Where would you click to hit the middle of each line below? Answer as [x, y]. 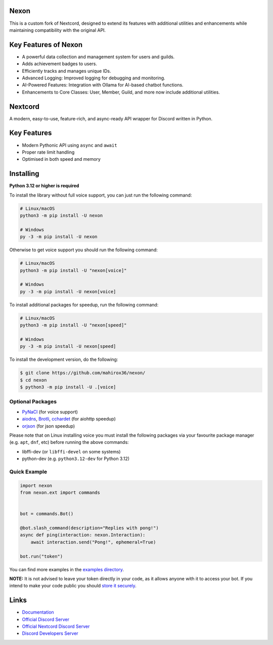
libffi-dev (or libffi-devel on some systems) [71, 451]
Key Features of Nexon [46, 45]
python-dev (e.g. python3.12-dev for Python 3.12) [76, 459]
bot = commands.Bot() [47, 514]
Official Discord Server [45, 619]
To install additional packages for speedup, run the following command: [84, 305]
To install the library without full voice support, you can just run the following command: [101, 195]
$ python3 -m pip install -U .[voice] [68, 387]
